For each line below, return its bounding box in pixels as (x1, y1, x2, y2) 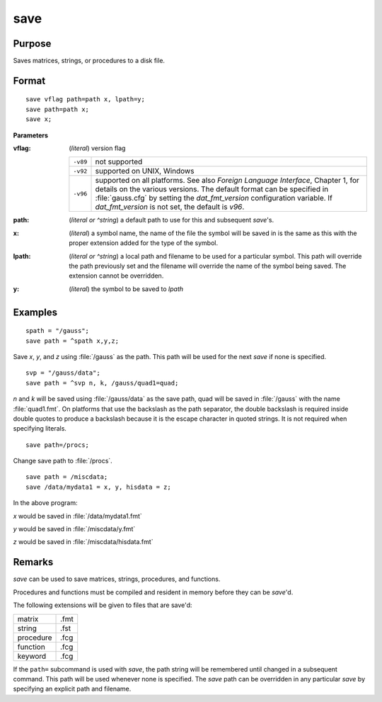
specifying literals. (13, 424, 67, 433)
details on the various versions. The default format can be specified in (95, 184, 329, 194)
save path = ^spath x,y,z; (25, 336, 120, 345)
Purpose (13, 38, 52, 50)
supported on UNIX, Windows (95, 166, 195, 176)
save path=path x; (25, 105, 90, 113)
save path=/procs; (25, 441, 90, 449)
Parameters (13, 131, 49, 140)
